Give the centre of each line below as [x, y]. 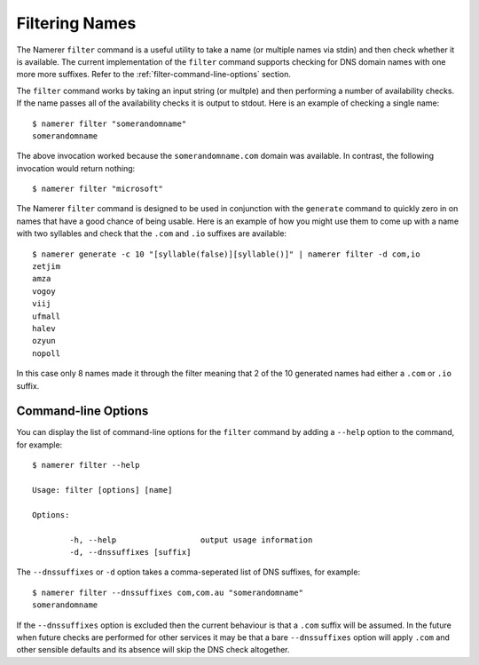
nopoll [47, 353]
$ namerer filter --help [86, 465]
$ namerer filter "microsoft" [98, 189]
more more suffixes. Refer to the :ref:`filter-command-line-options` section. [154, 75]
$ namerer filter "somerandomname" [110, 123]
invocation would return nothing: [76, 168]
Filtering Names [76, 23]
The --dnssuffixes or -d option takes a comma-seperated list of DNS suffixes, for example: [188, 572]
